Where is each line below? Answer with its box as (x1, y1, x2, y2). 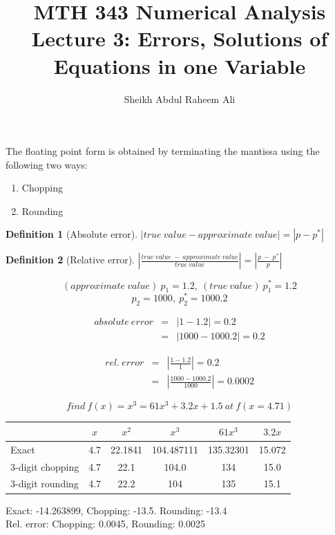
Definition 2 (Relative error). (6, 252, 135, 267)
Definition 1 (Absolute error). (6, 227, 138, 241)
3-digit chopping (10, 459, 79, 473)
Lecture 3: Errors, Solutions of (31, 24, 328, 53)
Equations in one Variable (53, 51, 306, 79)
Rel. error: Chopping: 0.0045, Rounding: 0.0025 (6, 516, 206, 531)
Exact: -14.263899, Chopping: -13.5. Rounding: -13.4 (6, 503, 227, 517)
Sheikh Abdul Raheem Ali (124, 91, 236, 106)
